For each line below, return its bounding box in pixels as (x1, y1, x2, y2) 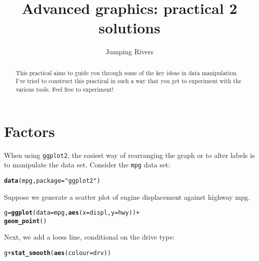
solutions (99, 17, 160, 38)
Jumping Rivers (105, 46, 154, 57)
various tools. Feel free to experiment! (15, 85, 114, 94)
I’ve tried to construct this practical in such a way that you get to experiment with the (15, 77, 242, 85)
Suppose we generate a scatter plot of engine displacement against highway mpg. (4, 191, 251, 202)
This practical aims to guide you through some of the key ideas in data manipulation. (15, 68, 238, 77)
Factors (4, 121, 55, 141)
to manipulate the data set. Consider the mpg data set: (4, 159, 170, 170)
